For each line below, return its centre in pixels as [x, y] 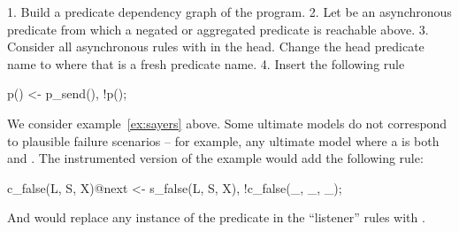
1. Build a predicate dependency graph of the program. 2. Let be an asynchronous [229, 12]
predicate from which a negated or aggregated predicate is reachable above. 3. [218, 29]
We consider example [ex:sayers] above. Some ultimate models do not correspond [227, 123]
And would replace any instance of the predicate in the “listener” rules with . [216, 217]
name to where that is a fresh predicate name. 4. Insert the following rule [206, 63]
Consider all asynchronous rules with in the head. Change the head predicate [216, 46]
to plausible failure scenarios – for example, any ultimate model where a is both [223, 140]
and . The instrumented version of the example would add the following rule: [215, 158]
